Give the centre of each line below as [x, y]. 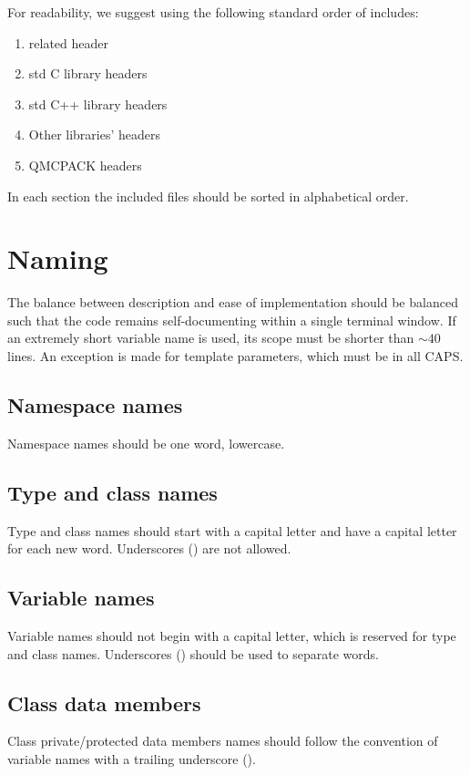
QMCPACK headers [85, 165]
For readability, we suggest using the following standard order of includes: [213, 12]
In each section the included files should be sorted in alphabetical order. [208, 196]
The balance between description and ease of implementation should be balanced [233, 302]
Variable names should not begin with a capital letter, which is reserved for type [232, 636]
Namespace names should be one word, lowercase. [146, 443]
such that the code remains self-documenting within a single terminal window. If [232, 320]
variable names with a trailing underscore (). [132, 759]
